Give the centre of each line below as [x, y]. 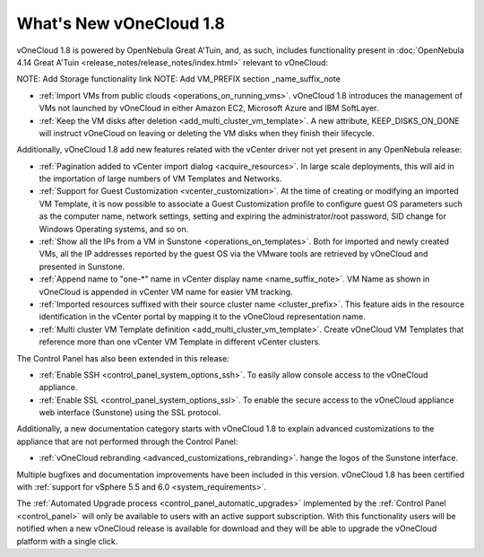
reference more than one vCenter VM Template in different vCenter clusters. [180, 342]
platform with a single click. [67, 541]
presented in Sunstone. [82, 266]
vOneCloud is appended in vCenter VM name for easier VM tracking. [166, 292]
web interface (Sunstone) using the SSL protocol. [130, 413]
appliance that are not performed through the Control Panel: [127, 441]
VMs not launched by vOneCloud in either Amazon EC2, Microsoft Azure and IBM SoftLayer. [209, 109]
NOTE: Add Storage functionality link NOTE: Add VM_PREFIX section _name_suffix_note [178, 79]
